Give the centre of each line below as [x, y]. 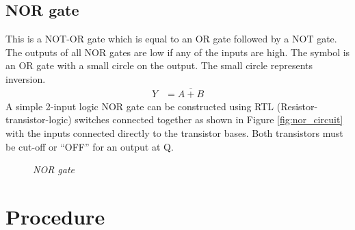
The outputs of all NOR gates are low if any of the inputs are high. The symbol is [178, 52]
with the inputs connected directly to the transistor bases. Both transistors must [174, 133]
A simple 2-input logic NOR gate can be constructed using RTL [140, 106]
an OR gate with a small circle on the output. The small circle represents [159, 65]
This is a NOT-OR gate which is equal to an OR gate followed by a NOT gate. [171, 39]
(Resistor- [297, 106]
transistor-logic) [39, 119]
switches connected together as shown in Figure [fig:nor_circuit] [209, 119]
